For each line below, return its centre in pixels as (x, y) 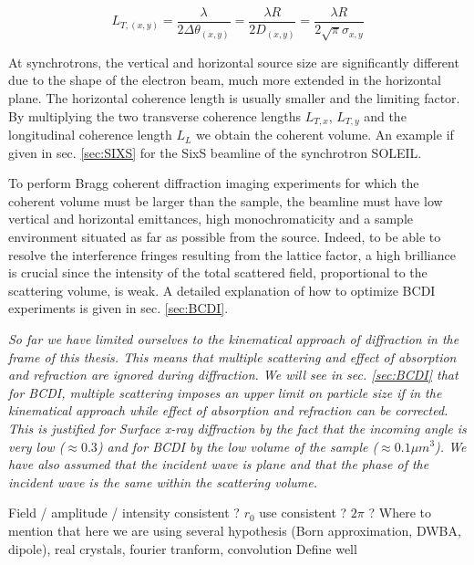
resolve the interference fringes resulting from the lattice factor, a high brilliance (232, 254)
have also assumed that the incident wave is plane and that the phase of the (219, 464)
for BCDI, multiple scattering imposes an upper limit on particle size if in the (225, 392)
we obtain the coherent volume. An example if (325, 135)
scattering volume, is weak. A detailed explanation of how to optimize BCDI (222, 290)
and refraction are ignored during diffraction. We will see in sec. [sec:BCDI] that (233, 375)
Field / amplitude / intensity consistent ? (124, 513)
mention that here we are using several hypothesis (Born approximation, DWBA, (235, 530)
